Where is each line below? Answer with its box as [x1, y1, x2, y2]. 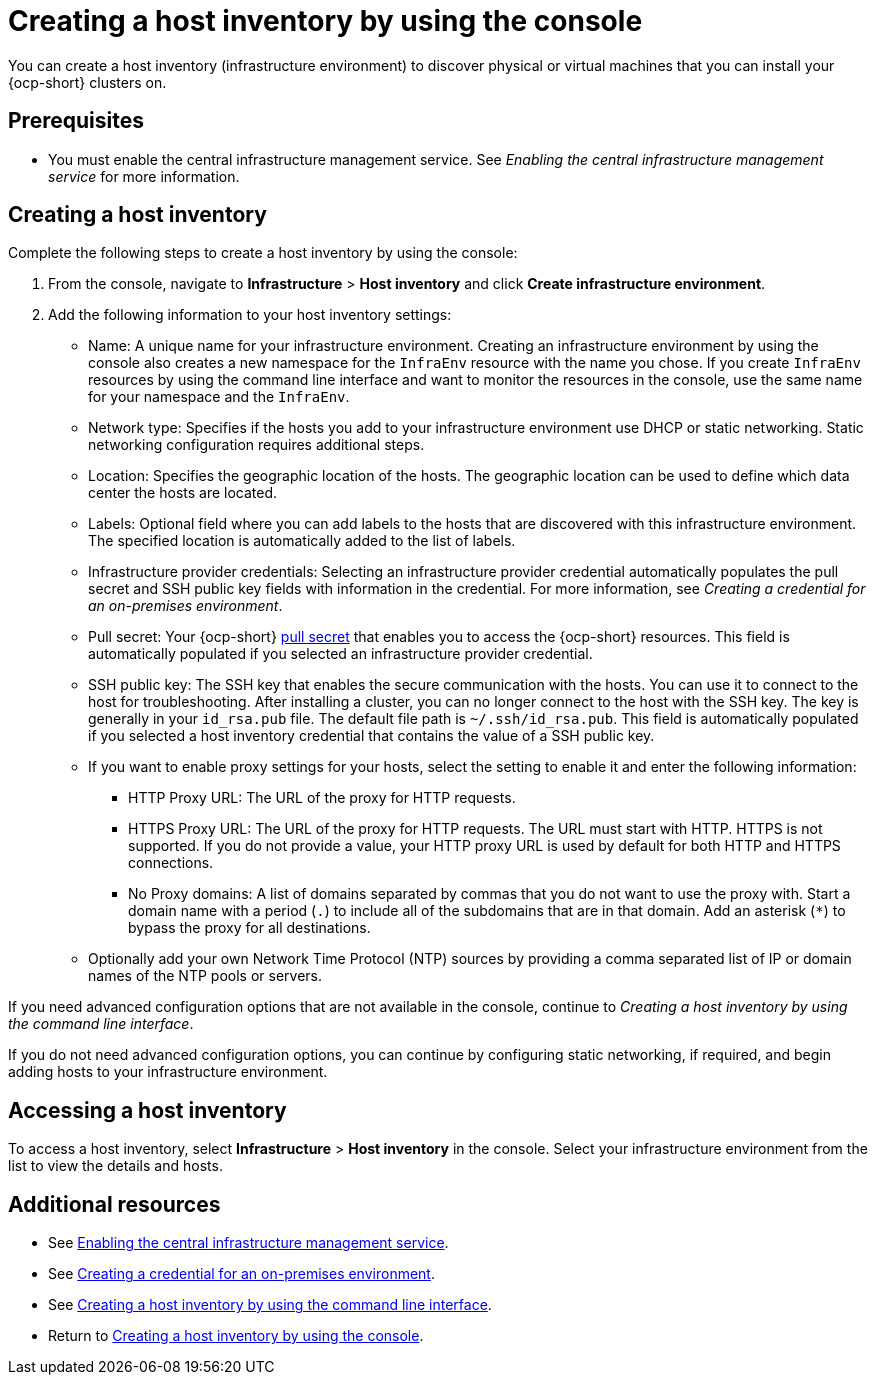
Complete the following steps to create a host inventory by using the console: [8, 244, 518, 262]
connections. [128, 854, 214, 872]
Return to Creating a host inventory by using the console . [48, 1327, 424, 1345]
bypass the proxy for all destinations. [128, 919, 371, 937]
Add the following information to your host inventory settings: [48, 306, 452, 324]
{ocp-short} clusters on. [8, 73, 167, 91]
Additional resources [8, 1191, 221, 1217]
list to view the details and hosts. [8, 1157, 223, 1175]
